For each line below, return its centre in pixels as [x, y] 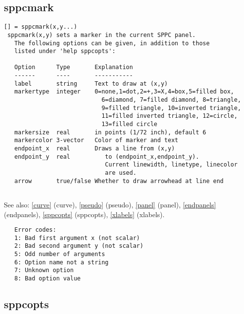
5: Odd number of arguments [60, 254]
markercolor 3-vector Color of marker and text [96, 140]
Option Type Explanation [74, 67]
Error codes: [35, 230]
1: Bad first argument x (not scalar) [77, 238]
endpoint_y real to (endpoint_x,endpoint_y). [107, 157]
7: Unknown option [44, 270]
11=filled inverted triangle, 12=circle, [169, 116]
